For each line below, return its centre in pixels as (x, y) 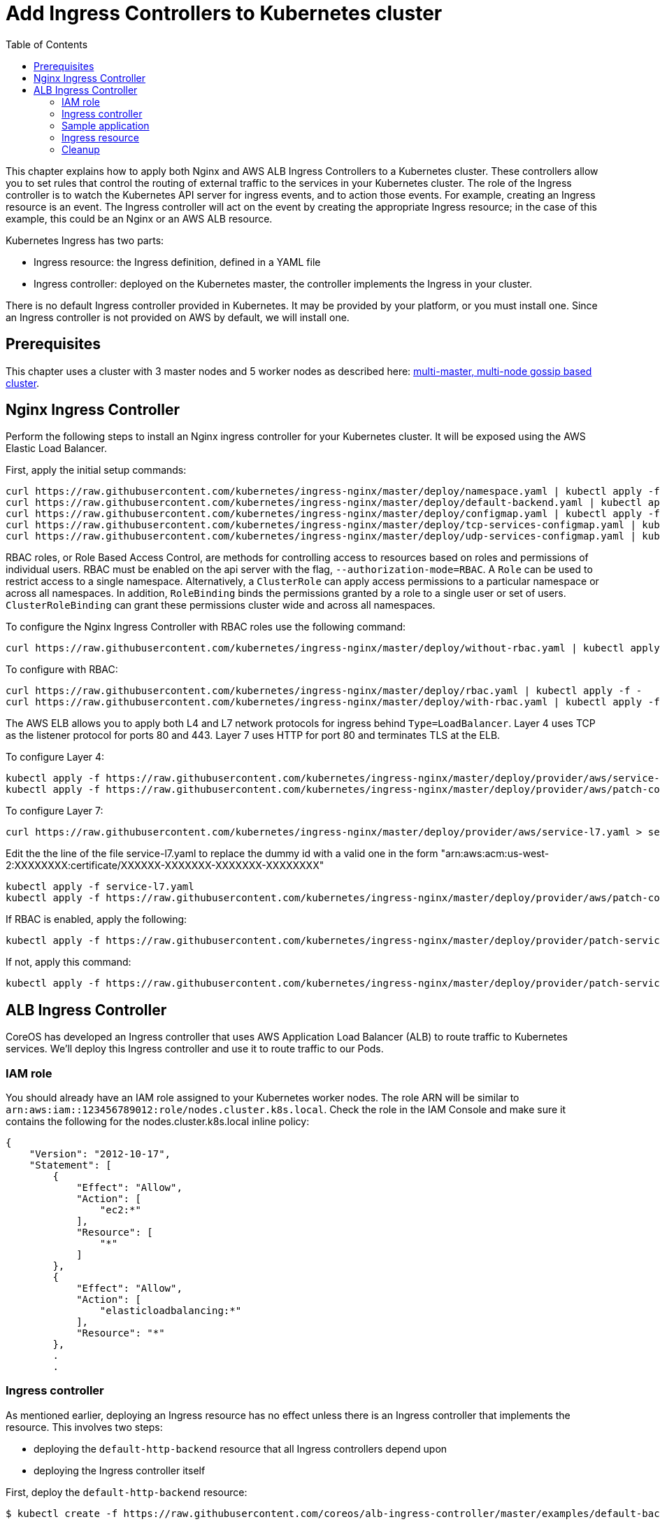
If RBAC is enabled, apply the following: (96, 919)
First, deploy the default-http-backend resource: (127, 1492)
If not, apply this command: (69, 962)
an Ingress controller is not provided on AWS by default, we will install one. (178, 317)
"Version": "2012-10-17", (100, 1154)
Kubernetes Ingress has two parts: (85, 240)
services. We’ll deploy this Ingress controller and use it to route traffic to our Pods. (195, 1049)
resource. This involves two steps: (84, 1427)
